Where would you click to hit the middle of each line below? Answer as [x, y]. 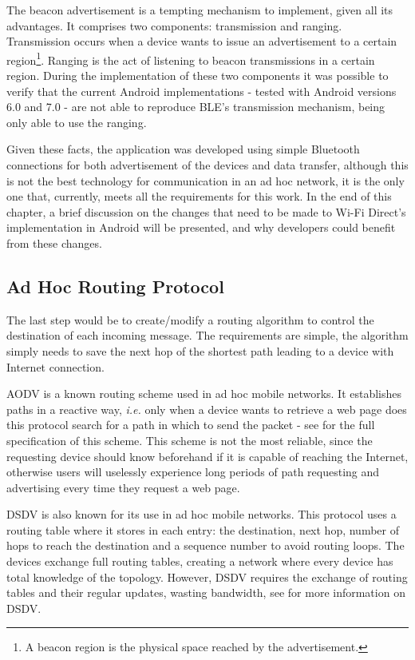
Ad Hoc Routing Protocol [115, 286]
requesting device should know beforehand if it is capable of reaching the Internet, [207, 456]
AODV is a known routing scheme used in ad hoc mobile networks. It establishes [204, 394]
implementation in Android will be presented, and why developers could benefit [201, 227]
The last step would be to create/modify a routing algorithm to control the [190, 319]
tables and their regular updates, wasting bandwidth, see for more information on [206, 592]
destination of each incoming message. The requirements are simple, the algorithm [207, 335]
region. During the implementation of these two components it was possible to [198, 76]
